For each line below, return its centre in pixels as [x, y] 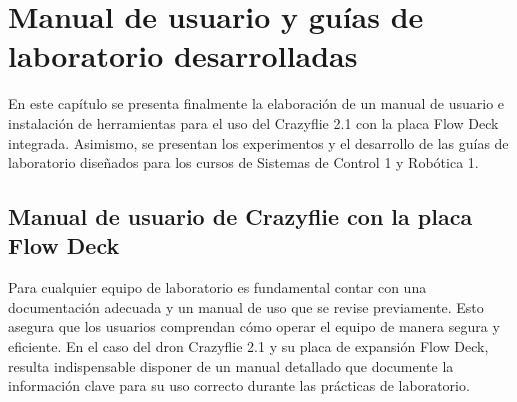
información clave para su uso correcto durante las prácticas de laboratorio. [239, 385]
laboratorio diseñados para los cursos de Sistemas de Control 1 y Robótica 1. [243, 162]
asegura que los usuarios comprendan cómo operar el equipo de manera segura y [254, 326]
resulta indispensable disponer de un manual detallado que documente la [231, 365]
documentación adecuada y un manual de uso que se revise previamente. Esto [246, 306]
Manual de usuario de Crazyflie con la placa [240, 216]
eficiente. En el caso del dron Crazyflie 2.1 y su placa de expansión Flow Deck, [248, 346]
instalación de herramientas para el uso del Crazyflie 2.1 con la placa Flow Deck [253, 122]
